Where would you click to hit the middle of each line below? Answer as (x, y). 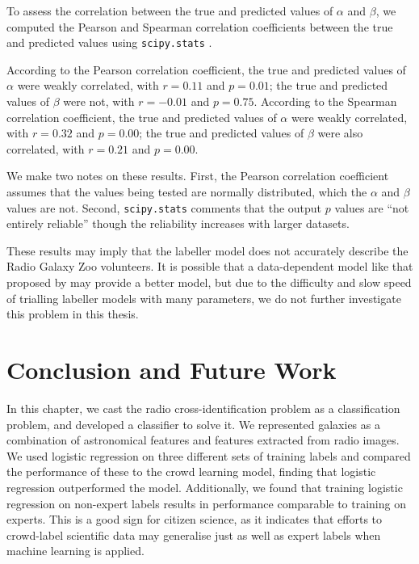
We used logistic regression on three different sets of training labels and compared (209, 455)
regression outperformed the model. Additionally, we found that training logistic (205, 487)
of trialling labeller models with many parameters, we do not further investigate (204, 298)
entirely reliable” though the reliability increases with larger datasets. (178, 223)
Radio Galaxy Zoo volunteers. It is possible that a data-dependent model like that (210, 266)
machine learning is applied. (75, 551)
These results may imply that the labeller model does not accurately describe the (207, 250)
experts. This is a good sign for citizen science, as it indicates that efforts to (195, 519)
